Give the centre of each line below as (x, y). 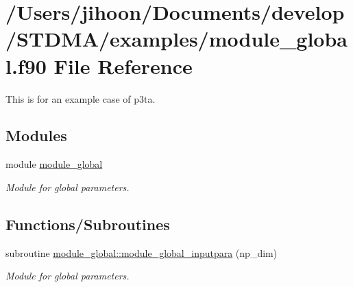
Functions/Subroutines (88, 224)
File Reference (123, 65)
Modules (36, 135)
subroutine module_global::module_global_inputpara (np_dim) (142, 252)
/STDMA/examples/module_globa (177, 39)
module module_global (54, 164)
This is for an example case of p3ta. (81, 98)
